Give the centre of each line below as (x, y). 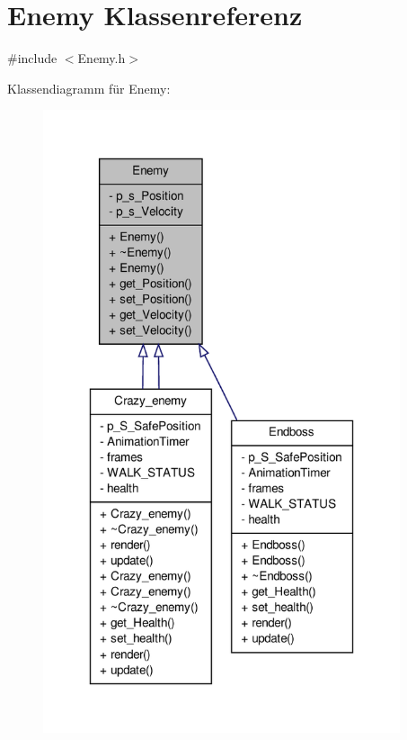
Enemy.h (102, 58)
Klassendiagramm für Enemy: (89, 88)
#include (32, 58)
